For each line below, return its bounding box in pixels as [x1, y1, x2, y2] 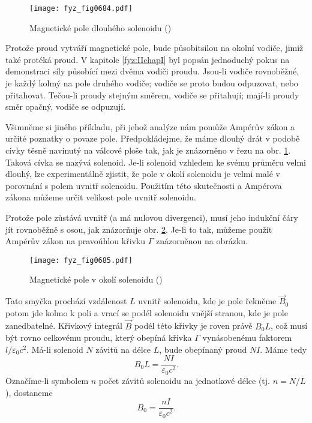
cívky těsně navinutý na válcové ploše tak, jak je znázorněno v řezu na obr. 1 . [5, 144, 291, 156]
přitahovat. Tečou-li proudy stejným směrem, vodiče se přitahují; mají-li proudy [5, 88, 299, 101]
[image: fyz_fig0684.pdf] [29, 4, 133, 13]
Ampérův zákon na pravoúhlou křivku [5, 235, 146, 247]
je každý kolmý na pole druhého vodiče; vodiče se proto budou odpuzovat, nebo [5, 77, 298, 89]
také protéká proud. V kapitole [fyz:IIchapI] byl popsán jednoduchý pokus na [5, 53, 290, 65]
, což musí [270, 319, 308, 332]
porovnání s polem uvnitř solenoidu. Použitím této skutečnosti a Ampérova [5, 179, 282, 191]
